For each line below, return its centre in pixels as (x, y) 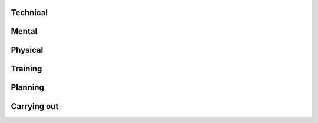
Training (26, 69)
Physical (27, 50)
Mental (24, 31)
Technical (29, 13)
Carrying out (35, 106)
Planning (27, 88)
